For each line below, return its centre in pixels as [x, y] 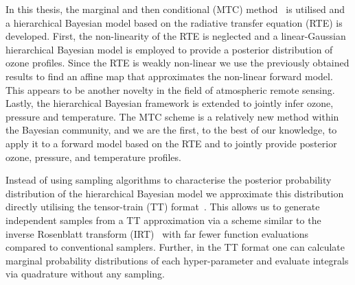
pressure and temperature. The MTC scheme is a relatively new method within [172, 116]
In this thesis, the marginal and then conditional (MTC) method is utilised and [175, 9]
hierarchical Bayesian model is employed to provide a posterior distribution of [169, 49]
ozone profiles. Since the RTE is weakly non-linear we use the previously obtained [177, 63]
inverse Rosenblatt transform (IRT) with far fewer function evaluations [157, 233]
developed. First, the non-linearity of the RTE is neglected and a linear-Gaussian [176, 36]
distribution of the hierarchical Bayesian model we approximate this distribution [175, 193]
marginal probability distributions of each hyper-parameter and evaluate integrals [177, 260]
